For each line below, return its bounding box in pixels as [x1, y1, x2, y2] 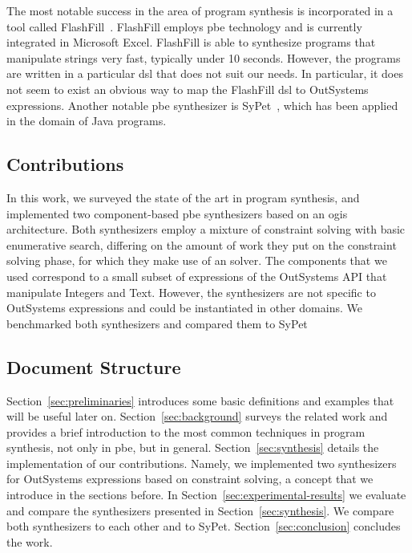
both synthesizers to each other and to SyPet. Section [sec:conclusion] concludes [6, 518, 401, 535]
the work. [6, 533, 53, 550]
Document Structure [6, 354, 181, 379]
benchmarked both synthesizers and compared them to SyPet [6, 315, 308, 331]
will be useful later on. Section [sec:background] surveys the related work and [6, 408, 388, 425]
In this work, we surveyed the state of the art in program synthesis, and [6, 189, 360, 205]
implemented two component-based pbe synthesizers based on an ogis [6, 205, 348, 222]
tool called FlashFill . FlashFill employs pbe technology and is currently [6, 18, 362, 35]
